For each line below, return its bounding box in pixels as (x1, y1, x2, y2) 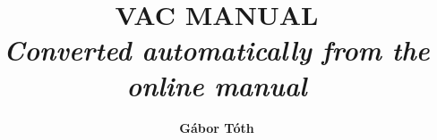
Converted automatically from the (4, 31, 430, 69)
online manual (126, 66, 307, 103)
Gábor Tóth (179, 118, 254, 136)
